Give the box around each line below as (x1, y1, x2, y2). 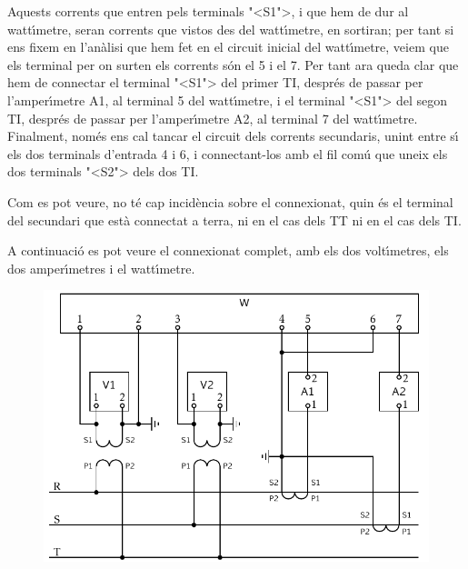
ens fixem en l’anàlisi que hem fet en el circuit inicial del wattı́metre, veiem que (7, 37, 449, 56)
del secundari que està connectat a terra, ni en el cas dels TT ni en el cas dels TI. (7, 210, 462, 229)
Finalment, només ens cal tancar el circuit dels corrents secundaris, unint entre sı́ (7, 126, 459, 145)
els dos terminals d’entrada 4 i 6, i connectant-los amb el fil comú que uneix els (7, 144, 448, 163)
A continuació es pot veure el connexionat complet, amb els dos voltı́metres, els (7, 241, 449, 260)
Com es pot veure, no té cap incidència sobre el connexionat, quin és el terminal (7, 192, 453, 211)
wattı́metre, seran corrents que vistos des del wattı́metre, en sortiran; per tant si (7, 19, 454, 38)
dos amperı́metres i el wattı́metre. (7, 258, 195, 277)
